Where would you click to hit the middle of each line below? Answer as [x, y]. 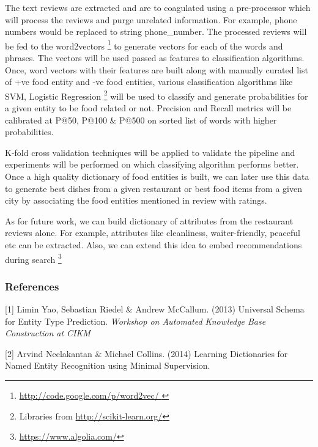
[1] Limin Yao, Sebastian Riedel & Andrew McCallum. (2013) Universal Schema [155, 309]
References [32, 286]
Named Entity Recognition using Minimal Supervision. [108, 365]
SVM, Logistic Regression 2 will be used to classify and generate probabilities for [157, 95]
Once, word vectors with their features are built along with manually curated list [157, 69]
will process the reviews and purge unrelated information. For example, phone [151, 19]
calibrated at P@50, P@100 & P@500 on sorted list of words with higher [141, 120]
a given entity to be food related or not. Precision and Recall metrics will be [148, 108]
